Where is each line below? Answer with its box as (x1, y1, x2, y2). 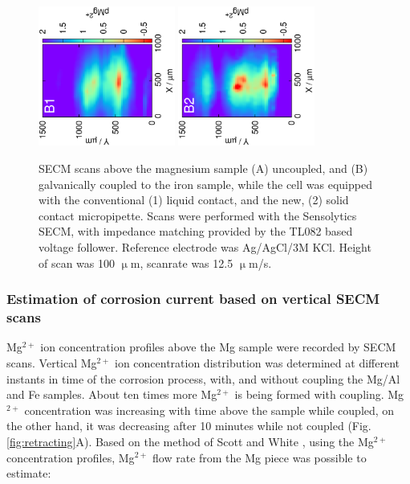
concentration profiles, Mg (6, 449, 135, 466)
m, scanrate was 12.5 (130, 254, 233, 271)
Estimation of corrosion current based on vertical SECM (6, 289, 380, 309)
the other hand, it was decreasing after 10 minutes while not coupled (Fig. (6, 417, 371, 434)
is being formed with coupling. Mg (234, 386, 404, 403)
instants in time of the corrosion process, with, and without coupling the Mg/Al (6, 370, 400, 387)
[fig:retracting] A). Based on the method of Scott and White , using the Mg (6, 433, 374, 449)
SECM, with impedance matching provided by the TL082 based (39, 223, 353, 240)
